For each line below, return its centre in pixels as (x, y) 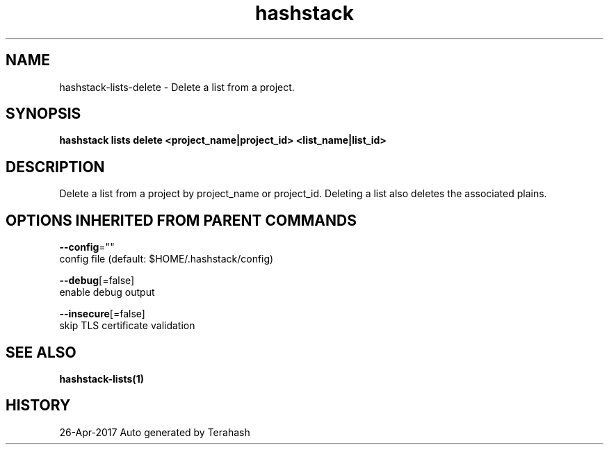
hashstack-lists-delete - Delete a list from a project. (177, 87)
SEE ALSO (41, 352)
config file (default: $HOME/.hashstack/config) (167, 259)
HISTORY (38, 406)
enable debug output (107, 292)
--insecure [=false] (102, 314)
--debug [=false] (97, 281)
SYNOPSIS (43, 114)
